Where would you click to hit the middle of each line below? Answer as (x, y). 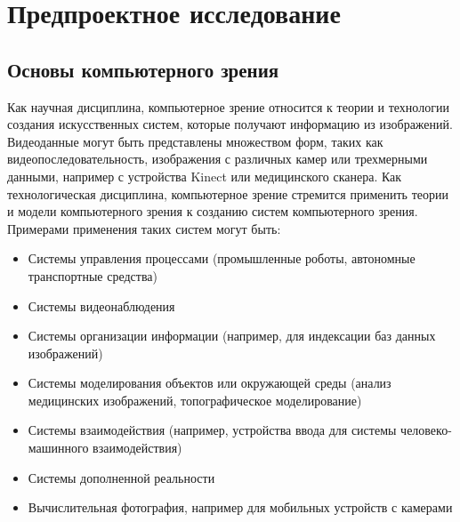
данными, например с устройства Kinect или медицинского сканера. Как (205, 176)
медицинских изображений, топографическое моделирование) (195, 400)
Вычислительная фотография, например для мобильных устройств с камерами (240, 507)
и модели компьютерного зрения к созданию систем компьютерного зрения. (213, 211)
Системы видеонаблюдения (101, 305)
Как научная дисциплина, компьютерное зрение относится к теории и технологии (228, 106)
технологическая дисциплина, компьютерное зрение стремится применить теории (228, 193)
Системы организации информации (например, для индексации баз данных (232, 336)
